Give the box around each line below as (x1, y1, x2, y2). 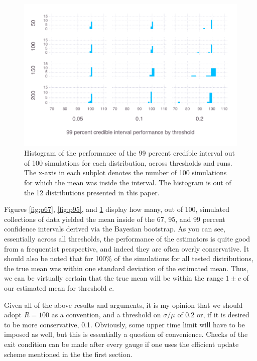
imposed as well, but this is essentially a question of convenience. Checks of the (4, 329, 248, 339)
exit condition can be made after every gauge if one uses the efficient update (4, 338, 239, 349)
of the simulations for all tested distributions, (114, 253, 253, 264)
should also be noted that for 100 (4, 253, 106, 264)
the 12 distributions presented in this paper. (24, 187, 160, 197)
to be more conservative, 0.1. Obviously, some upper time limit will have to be (4, 319, 245, 329)
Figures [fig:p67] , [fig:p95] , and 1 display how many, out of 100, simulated (4, 204, 229, 214)
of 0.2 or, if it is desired (177, 309, 249, 320)
